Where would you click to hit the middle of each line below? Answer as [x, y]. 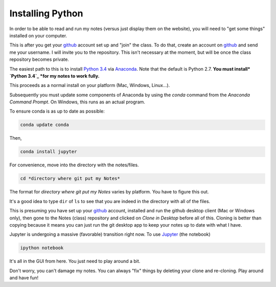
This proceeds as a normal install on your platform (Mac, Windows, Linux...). [90, 85]
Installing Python [46, 13]
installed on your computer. [38, 35]
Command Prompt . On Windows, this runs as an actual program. [77, 102]
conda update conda [44, 125]
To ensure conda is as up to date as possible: [57, 111]
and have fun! [24, 278]
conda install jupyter [49, 152]
